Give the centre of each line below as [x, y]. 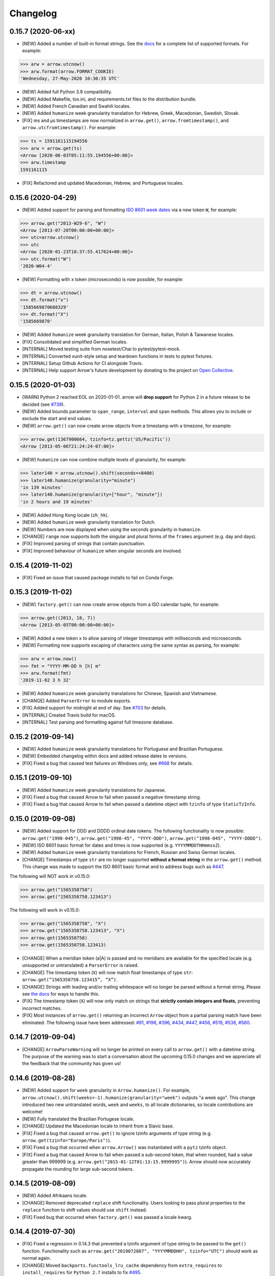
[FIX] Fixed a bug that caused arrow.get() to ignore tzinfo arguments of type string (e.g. [117, 1133]
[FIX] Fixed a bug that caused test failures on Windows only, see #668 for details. [108, 763]
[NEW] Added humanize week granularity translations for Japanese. [94, 790]
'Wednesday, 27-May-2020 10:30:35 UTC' [70, 79]
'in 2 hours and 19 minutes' [57, 502]
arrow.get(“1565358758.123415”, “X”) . [70, 979]
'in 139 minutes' [42, 487]
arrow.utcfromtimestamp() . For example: [69, 128]
